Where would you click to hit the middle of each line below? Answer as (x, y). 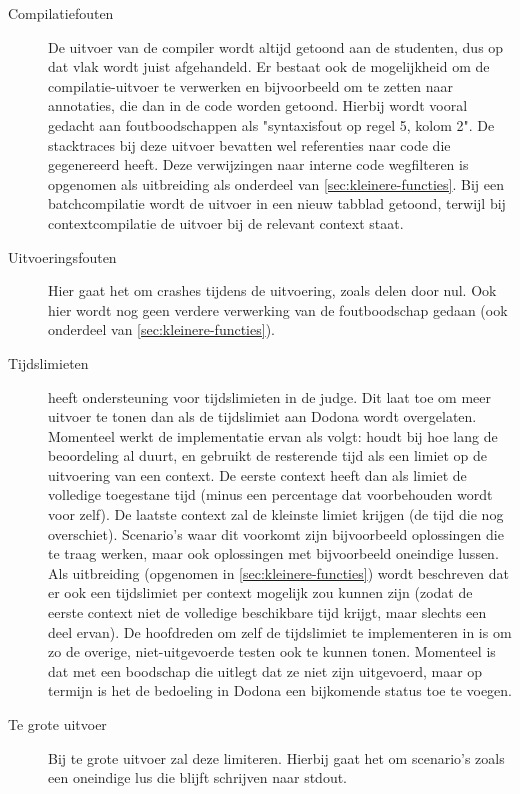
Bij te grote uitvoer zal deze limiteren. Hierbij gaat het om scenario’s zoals (276, 757)
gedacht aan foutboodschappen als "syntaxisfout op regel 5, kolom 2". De (271, 124)
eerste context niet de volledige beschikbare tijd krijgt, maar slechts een (267, 612)
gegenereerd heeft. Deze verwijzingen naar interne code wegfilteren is (258, 164)
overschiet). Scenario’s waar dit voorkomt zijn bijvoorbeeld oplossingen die (276, 533)
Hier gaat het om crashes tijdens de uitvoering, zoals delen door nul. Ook (272, 290)
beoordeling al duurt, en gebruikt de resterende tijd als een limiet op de (268, 455)
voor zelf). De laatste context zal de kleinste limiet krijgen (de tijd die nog (276, 514)
